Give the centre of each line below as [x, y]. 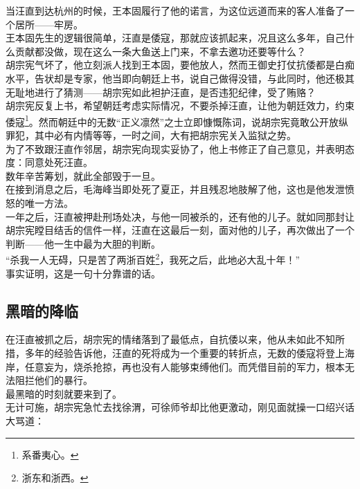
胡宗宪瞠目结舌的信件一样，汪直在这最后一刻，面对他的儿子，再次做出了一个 [180, 230]
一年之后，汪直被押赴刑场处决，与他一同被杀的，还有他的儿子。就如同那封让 [180, 216]
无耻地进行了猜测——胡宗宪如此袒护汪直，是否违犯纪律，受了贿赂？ [161, 92]
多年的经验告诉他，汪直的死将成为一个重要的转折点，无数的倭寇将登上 [184, 352]
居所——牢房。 [49, 24]
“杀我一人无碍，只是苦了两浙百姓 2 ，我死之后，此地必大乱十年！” [153, 258]
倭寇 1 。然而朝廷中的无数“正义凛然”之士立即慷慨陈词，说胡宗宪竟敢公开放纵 [177, 120]
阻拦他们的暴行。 [54, 380]
